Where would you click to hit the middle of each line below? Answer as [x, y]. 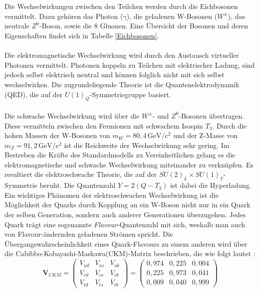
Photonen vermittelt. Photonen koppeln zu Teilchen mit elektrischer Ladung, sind [130, 65]
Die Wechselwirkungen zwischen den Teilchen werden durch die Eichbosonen [121, 6]
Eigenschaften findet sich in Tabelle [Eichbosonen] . [82, 35]
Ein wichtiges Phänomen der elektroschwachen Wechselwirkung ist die [112, 195]
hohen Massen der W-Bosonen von [57, 135]
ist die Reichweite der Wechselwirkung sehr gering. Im [147, 145]
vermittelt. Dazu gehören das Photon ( [64, 16]
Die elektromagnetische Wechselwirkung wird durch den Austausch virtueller [122, 55]
